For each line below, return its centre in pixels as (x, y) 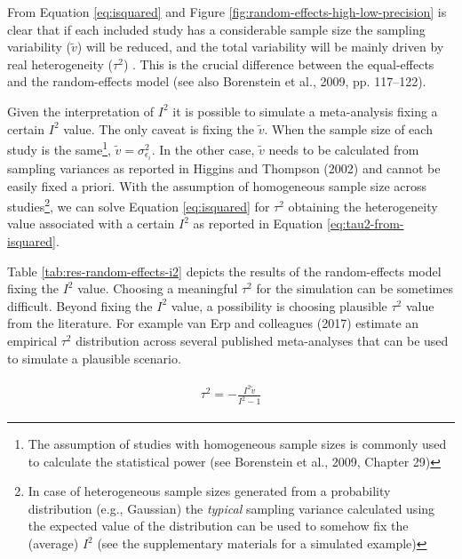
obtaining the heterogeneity (363, 206)
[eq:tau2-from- (366, 224)
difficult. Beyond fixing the (80, 305)
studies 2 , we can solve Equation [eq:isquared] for (139, 205)
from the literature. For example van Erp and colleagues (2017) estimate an (213, 323)
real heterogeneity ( (60, 64)
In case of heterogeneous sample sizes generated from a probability (209, 491)
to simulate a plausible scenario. (94, 358)
